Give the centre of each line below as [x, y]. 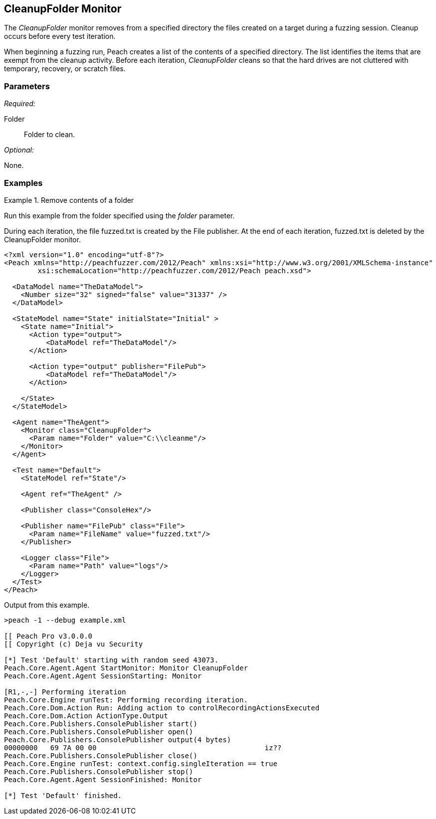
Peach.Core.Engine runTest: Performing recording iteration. [126, 700]
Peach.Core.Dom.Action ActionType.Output [86, 716]
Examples [23, 183]
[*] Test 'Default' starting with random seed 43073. [111, 660]
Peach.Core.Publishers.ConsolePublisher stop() [99, 771]
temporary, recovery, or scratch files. [65, 69]
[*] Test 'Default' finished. [63, 795]
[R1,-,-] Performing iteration [65, 692]
